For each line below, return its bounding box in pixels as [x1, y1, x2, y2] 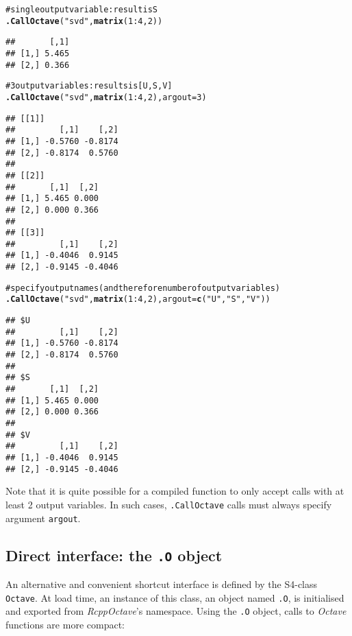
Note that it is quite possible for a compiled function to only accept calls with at [5, 484, 344, 498]
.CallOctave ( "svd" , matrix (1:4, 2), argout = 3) [5, 92, 207, 102]
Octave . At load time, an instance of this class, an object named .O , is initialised [5, 590, 344, 604]
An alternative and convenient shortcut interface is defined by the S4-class [5, 576, 318, 591]
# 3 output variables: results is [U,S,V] [5, 81, 173, 91]
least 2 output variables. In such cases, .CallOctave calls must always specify [5, 497, 332, 511]
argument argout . [5, 510, 81, 525]
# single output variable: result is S [5, 5, 158, 14]
